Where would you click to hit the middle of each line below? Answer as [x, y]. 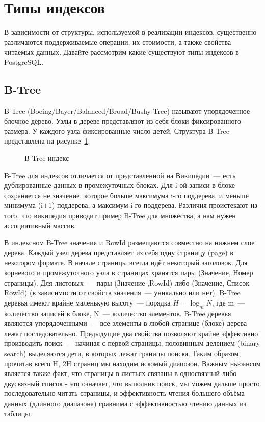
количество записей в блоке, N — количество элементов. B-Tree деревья [118, 313]
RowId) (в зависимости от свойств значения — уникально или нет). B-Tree [122, 292]
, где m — [228, 302]
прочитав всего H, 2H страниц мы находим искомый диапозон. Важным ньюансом [132, 363]
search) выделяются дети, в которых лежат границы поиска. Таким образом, [123, 353]
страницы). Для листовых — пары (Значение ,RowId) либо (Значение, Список [127, 282]
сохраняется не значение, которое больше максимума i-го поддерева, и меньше [126, 195]
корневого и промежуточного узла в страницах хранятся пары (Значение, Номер [129, 273]
